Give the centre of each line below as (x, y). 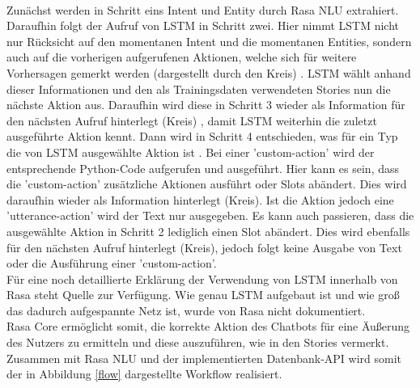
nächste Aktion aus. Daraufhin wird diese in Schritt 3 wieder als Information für (206, 105)
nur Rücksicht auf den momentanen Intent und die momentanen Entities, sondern (209, 41)
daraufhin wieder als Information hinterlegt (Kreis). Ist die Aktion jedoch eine (200, 199)
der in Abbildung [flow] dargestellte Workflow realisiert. (144, 374)
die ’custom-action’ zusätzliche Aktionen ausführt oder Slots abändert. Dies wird (207, 184)
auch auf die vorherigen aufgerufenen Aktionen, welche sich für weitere (182, 57)
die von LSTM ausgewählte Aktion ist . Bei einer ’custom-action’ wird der (191, 152)
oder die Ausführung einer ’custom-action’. (112, 263)
